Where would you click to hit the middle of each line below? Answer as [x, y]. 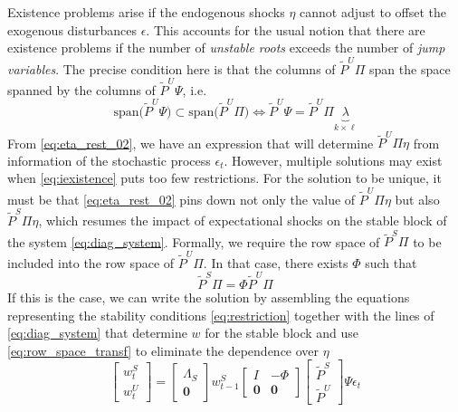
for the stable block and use [282, 333]
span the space [410, 68]
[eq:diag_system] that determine [97, 333]
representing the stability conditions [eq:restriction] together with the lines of [221, 315]
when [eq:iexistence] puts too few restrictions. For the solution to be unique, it [224, 178]
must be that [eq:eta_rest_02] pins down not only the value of [181, 199]
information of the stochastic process [109, 160]
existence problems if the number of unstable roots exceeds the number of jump [226, 48]
